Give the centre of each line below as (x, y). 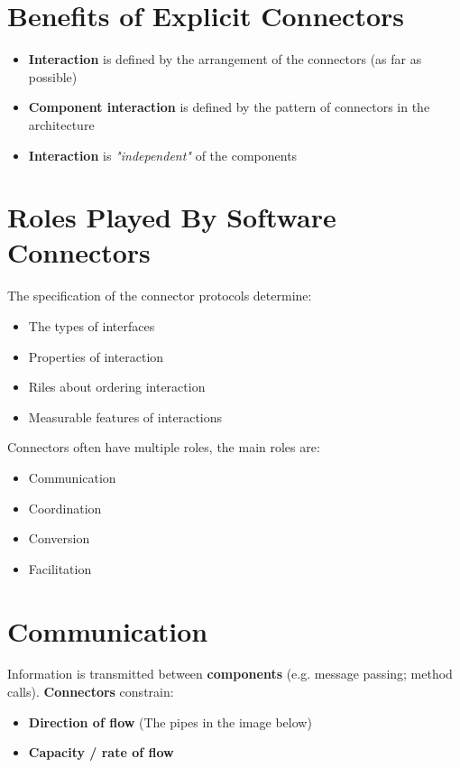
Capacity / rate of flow (101, 752)
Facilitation (60, 568)
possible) (53, 76)
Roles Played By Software (172, 217)
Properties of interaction (96, 356)
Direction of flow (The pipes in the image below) (170, 722)
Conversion (59, 538)
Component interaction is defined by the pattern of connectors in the (229, 107)
